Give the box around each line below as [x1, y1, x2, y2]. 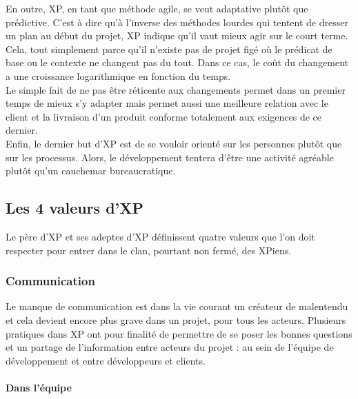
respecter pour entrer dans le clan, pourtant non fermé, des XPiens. [6, 243, 292, 257]
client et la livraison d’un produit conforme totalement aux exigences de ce [6, 109, 321, 123]
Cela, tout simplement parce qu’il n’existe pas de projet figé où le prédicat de [6, 41, 332, 56]
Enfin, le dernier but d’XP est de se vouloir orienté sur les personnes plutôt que [6, 136, 342, 150]
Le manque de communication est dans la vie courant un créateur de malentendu [6, 299, 348, 314]
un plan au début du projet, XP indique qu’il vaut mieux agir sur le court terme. [6, 28, 348, 43]
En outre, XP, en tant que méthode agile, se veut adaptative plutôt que [6, 1, 308, 15]
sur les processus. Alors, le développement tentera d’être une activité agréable [6, 150, 334, 164]
